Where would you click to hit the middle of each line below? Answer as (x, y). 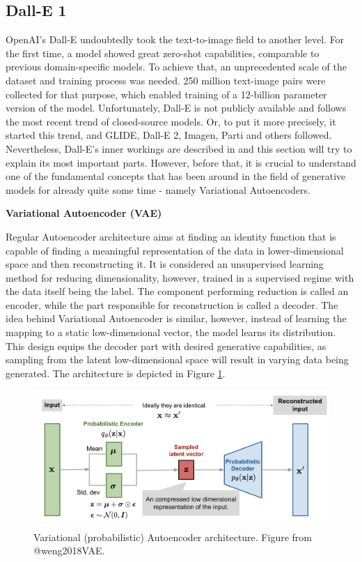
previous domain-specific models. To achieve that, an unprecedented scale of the (176, 67)
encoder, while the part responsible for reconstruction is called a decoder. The (172, 304)
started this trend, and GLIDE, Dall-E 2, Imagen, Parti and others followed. (169, 135)
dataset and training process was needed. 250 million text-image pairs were (166, 80)
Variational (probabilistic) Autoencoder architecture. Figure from (173, 537)
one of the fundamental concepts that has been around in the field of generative (176, 176)
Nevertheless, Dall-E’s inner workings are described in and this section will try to (179, 148)
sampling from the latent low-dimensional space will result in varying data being (177, 359)
